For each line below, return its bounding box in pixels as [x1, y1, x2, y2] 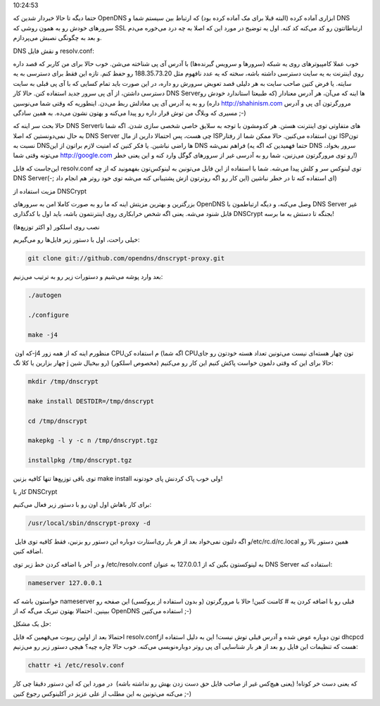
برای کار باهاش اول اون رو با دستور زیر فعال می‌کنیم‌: [13, 500, 151, 508]
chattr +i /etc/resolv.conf [27, 662, 125, 669]
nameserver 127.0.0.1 [27, 579, 103, 587]
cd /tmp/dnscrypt [27, 417, 88, 425]
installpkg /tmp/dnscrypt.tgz [27, 456, 132, 465]
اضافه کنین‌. [13, 547, 44, 555]
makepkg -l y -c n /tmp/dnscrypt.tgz [27, 436, 158, 445]
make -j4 [27, 331, 58, 339]
